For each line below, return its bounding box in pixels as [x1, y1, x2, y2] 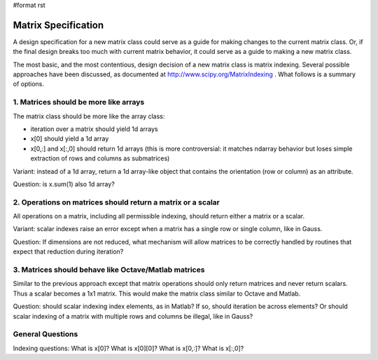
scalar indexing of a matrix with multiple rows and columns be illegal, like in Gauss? [13, 312, 253, 320]
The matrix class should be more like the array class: [13, 112, 165, 120]
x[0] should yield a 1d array [30, 134, 109, 143]
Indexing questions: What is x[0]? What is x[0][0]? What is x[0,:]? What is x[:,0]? [13, 344, 244, 352]
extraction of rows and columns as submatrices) [30, 154, 170, 162]
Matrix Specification [13, 19, 104, 31]
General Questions [13, 329, 78, 339]
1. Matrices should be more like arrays [13, 97, 145, 107]
